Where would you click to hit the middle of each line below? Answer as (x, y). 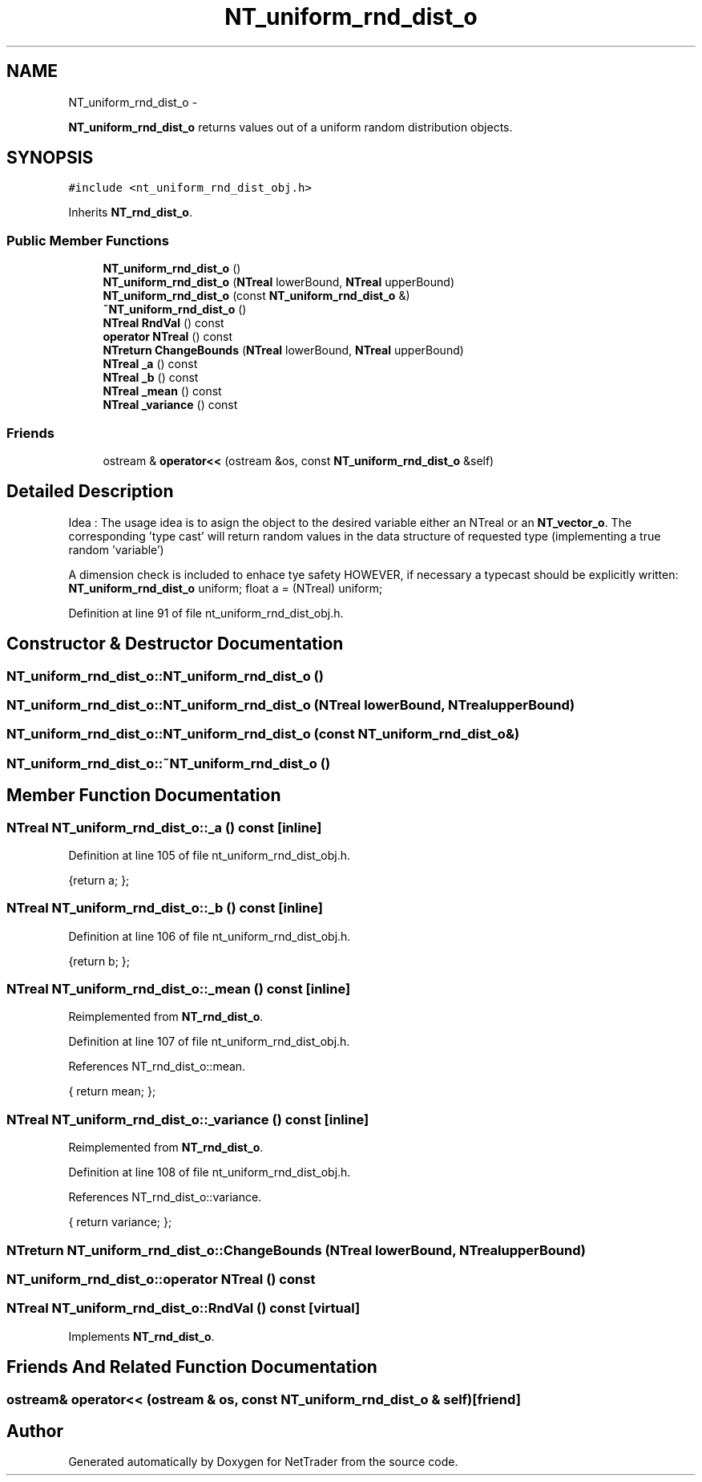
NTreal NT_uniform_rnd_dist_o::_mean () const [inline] (179, 989)
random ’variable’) (116, 549)
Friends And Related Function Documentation (192, 1367)
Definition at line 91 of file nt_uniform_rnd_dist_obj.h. (206, 613)
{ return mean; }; (112, 1091)
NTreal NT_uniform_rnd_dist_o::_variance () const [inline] (188, 1119)
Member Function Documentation (144, 796)
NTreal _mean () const (162, 391)
